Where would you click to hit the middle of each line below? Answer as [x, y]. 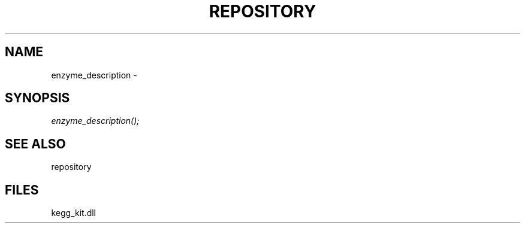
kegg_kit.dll [73, 213]
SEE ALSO [35, 144]
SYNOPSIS [37, 98]
